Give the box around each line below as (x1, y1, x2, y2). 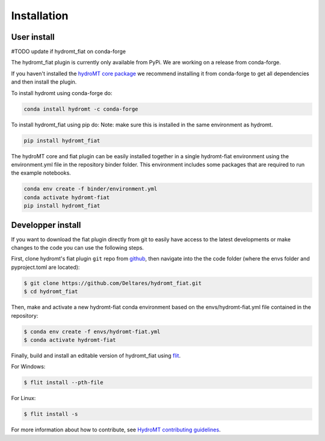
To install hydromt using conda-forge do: (11, 89, 113, 96)
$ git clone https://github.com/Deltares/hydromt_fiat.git (23, 280, 202, 286)
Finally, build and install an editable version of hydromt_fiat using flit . (11, 352, 181, 359)
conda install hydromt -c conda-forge (23, 105, 138, 113)
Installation (11, 9, 69, 22)
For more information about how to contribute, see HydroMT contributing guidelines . (11, 426, 221, 433)
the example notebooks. (11, 169, 72, 177)
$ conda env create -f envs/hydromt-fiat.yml (23, 328, 161, 335)
